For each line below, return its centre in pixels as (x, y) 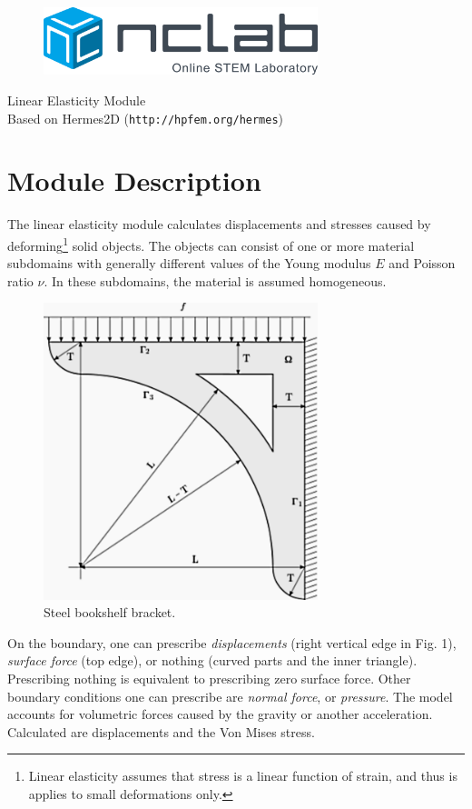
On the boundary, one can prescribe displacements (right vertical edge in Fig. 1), (232, 642)
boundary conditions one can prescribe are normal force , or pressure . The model (230, 696)
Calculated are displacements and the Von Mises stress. (161, 731)
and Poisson (422, 263)
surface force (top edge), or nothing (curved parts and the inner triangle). (212, 660)
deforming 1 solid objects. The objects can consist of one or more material (211, 244)
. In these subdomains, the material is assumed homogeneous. (215, 280)
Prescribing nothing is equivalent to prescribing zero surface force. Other (209, 678)
